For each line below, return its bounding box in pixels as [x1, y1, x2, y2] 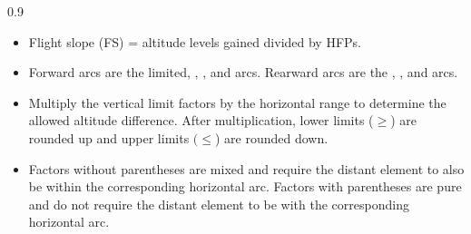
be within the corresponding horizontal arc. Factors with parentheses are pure [28, 177, 462, 196]
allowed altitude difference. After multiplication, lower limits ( [28, 111, 374, 130]
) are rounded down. [214, 128, 329, 147]
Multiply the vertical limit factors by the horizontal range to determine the [28, 93, 446, 112]
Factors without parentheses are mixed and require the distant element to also [28, 159, 465, 178]
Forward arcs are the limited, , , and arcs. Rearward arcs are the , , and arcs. [28, 63, 458, 82]
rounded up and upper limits [28, 128, 190, 147]
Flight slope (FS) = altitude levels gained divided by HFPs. [28, 32, 362, 51]
